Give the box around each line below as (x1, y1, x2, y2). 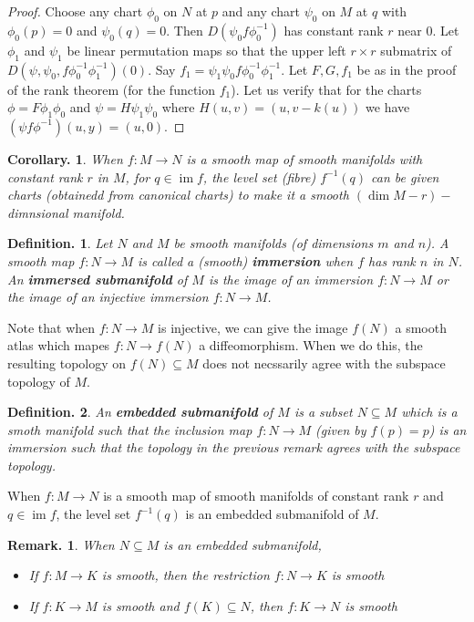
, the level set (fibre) (202, 167, 316, 186)
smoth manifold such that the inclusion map (7, 420, 252, 439)
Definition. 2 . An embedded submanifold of (7, 402, 273, 421)
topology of (7, 371, 70, 390)
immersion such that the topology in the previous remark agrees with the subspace (7, 438, 460, 457)
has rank (368, 251, 416, 270)
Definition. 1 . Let (7, 233, 113, 253)
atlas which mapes (7, 336, 110, 355)
